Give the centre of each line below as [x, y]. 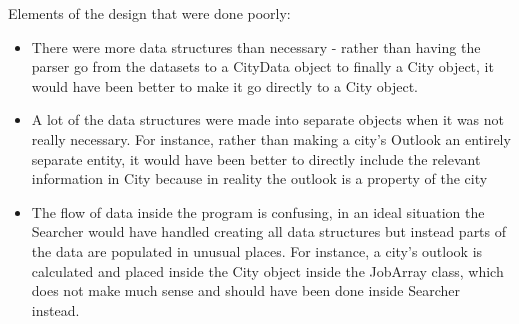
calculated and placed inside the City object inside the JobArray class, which [267, 270]
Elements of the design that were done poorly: [149, 13]
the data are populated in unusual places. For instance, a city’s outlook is [257, 250]
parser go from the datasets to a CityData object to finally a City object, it [262, 66]
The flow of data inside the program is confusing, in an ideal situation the [258, 211]
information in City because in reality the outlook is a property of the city [259, 178]
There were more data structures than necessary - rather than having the [256, 46]
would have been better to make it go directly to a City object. [225, 85]
